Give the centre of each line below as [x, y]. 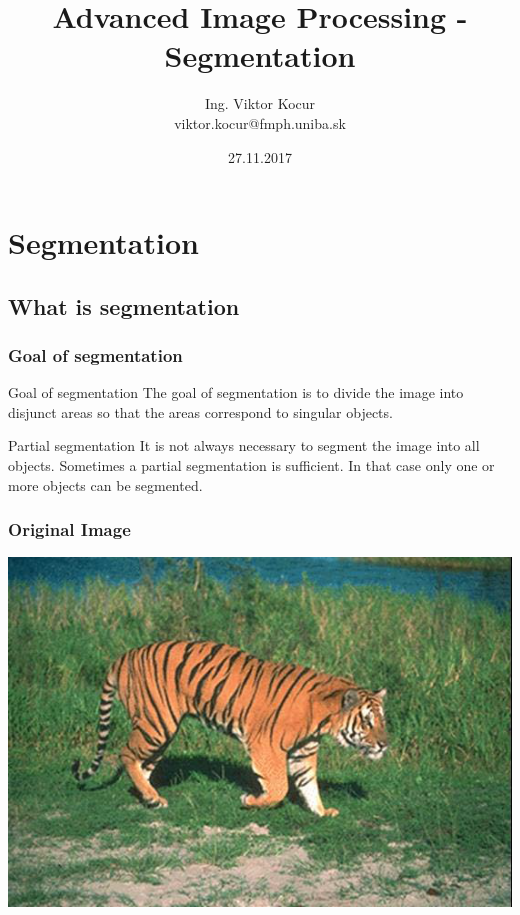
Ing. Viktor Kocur [260, 103]
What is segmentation [124, 305]
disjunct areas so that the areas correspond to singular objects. [200, 411]
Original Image [69, 529]
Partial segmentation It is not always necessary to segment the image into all [244, 445]
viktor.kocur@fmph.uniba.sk [260, 122]
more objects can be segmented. [105, 484]
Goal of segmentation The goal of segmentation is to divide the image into [236, 392]
